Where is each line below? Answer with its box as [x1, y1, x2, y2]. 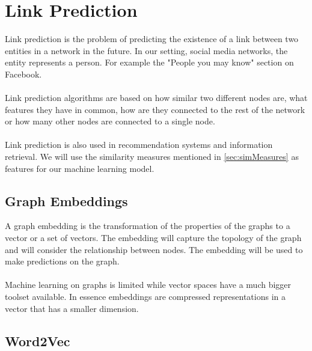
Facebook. [5, 67, 42, 80]
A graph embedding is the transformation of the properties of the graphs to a [5, 219, 290, 232]
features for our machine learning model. [5, 162, 154, 174]
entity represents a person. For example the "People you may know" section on [5, 56, 294, 69]
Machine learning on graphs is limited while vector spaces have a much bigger [5, 278, 292, 291]
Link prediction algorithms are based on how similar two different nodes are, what [5, 91, 308, 104]
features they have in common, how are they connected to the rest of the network [5, 103, 305, 115]
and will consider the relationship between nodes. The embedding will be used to [5, 243, 303, 255]
